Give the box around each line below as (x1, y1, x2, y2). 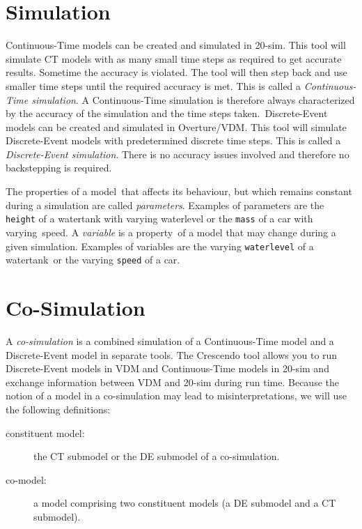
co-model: (6, 472, 47, 486)
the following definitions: (6, 401, 111, 416)
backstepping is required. (6, 160, 112, 175)
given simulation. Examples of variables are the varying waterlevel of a (6, 238, 314, 253)
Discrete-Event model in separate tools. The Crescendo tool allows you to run (6, 347, 338, 362)
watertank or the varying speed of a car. (6, 252, 180, 267)
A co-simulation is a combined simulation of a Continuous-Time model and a (6, 333, 334, 348)
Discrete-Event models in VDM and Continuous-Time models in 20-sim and (6, 361, 329, 376)
